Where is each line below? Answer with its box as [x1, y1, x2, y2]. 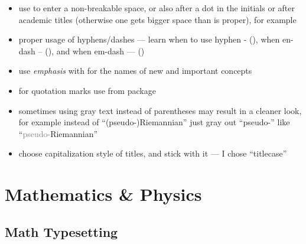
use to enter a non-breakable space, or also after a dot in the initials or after [18, 2, 295, 14]
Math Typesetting [5, 222, 118, 240]
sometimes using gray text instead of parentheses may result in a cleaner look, [18, 104, 302, 116]
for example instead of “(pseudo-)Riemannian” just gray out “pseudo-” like [18, 116, 290, 128]
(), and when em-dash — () [45, 44, 145, 57]
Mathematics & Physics [5, 182, 202, 206]
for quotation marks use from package [18, 84, 156, 96]
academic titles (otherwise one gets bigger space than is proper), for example [18, 13, 297, 25]
